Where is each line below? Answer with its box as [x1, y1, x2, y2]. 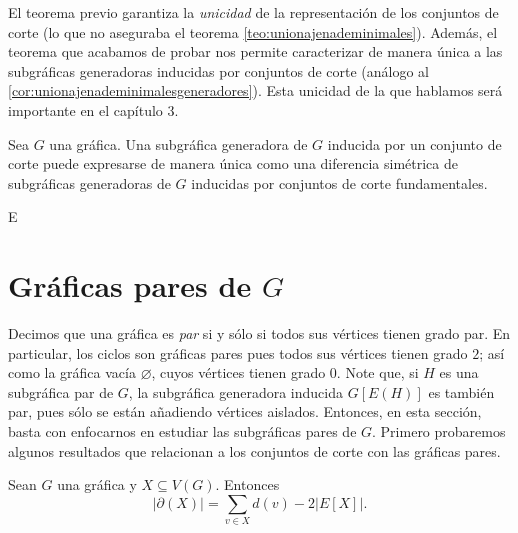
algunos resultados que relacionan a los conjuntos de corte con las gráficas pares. [8, 440, 501, 461]
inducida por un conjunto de [327, 133, 502, 154]
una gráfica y [57, 474, 137, 495]
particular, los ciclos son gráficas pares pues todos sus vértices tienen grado [8, 342, 468, 363]
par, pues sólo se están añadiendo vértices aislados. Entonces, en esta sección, [8, 401, 482, 422]
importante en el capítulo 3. [8, 99, 179, 120]
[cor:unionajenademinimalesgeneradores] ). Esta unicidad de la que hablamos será [8, 80, 503, 101]
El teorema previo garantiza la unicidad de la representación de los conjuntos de [8, 2, 499, 22]
